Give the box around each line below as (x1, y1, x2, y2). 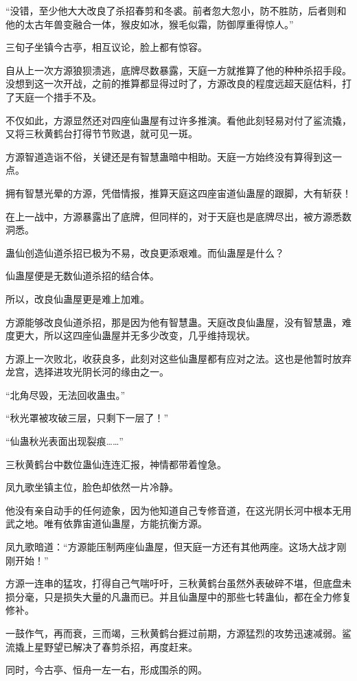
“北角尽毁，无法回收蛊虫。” (5, 387, 126, 402)
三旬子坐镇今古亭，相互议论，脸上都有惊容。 (5, 40, 207, 54)
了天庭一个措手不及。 (5, 89, 102, 104)
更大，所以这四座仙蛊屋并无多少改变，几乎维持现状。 (14, 328, 255, 343)
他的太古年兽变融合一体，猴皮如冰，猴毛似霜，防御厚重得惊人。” (5, 16, 294, 31)
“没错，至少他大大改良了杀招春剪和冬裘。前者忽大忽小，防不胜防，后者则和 (5, 3, 347, 17)
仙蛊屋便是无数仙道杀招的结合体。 (5, 268, 159, 283)
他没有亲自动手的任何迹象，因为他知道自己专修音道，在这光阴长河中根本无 (5, 503, 342, 517)
